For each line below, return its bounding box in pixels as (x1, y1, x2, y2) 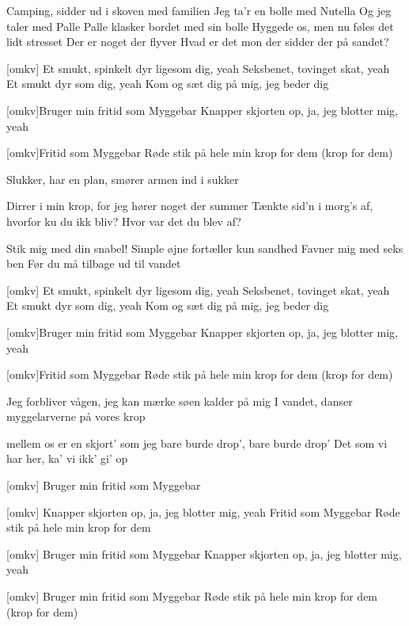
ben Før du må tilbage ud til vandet (6, 255, 181, 272)
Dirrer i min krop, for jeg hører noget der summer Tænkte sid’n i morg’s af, (6, 197, 373, 214)
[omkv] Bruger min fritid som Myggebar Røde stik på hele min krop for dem (6, 588, 378, 605)
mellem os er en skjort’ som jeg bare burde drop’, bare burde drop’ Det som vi (6, 434, 388, 451)
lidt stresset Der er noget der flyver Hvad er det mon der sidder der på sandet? (6, 33, 389, 50)
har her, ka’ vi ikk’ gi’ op (6, 450, 128, 467)
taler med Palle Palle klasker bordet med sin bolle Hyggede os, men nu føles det (6, 17, 394, 34)
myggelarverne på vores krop (6, 408, 146, 425)
